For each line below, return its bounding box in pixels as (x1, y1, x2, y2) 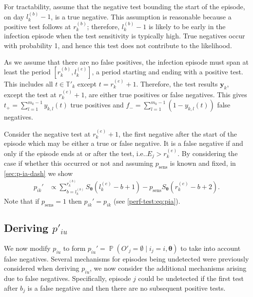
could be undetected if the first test (138, 273, 244, 283)
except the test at (4, 89, 57, 99)
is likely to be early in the (148, 21, 226, 31)
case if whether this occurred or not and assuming (4, 158, 154, 168)
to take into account (180, 243, 241, 253)
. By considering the (177, 148, 238, 158)
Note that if (4, 195, 39, 206)
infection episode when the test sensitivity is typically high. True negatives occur (4, 31, 245, 41)
